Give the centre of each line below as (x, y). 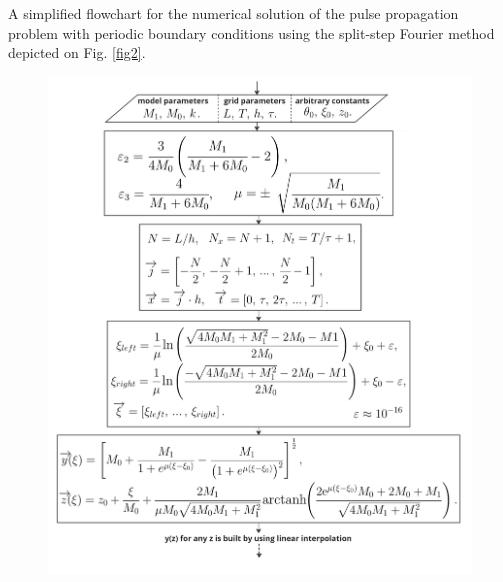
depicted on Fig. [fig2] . (77, 52)
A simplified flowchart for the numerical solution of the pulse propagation (233, 13)
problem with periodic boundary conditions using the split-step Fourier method (251, 32)
